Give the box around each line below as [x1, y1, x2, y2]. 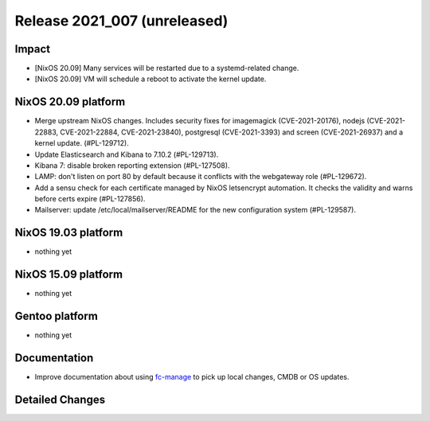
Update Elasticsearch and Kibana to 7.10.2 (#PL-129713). [34, 150, 219, 159]
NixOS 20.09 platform [14, 96, 126, 109]
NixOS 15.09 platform [14, 267, 123, 282]
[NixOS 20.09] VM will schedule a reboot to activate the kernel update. [34, 74, 267, 84]
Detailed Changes [14, 392, 106, 406]
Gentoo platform [14, 310, 99, 323]
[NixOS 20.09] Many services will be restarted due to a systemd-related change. [34, 64, 299, 73]
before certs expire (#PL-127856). [34, 194, 146, 204]
